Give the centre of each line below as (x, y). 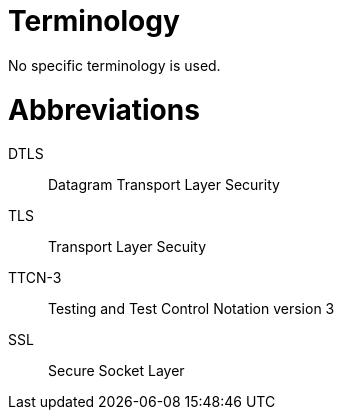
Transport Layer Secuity (127, 247)
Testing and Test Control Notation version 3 (191, 309)
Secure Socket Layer (116, 371)
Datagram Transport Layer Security (164, 185)
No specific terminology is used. (114, 65)
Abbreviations (104, 109)
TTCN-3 (35, 278)
